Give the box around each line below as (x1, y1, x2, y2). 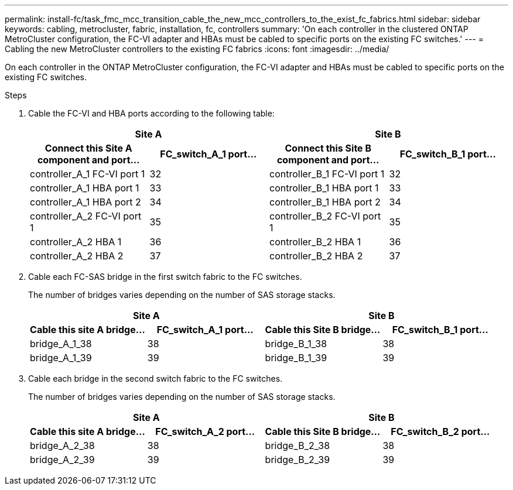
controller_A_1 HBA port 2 (30, 196, 141, 208)
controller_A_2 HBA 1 (30, 236, 122, 248)
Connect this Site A (45, 142, 132, 154)
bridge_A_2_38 (30, 440, 95, 451)
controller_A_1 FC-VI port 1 (30, 168, 145, 180)
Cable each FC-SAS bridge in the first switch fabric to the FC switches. (28, 272, 302, 282)
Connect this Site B (285, 142, 372, 154)
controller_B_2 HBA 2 (269, 250, 363, 262)
